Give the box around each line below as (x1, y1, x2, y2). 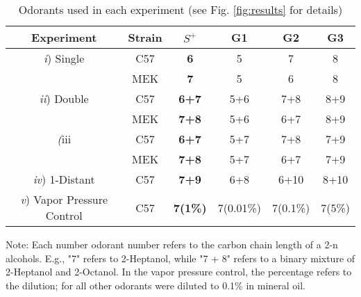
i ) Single (44, 50, 85, 66)
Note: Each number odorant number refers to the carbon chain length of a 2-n (6, 237, 338, 251)
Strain (128, 29, 162, 45)
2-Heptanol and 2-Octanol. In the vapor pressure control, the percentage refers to (6, 264, 352, 279)
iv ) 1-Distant (33, 171, 95, 187)
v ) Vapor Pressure (20, 191, 108, 207)
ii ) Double (39, 90, 89, 106)
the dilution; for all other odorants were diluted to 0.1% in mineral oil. (6, 278, 306, 292)
